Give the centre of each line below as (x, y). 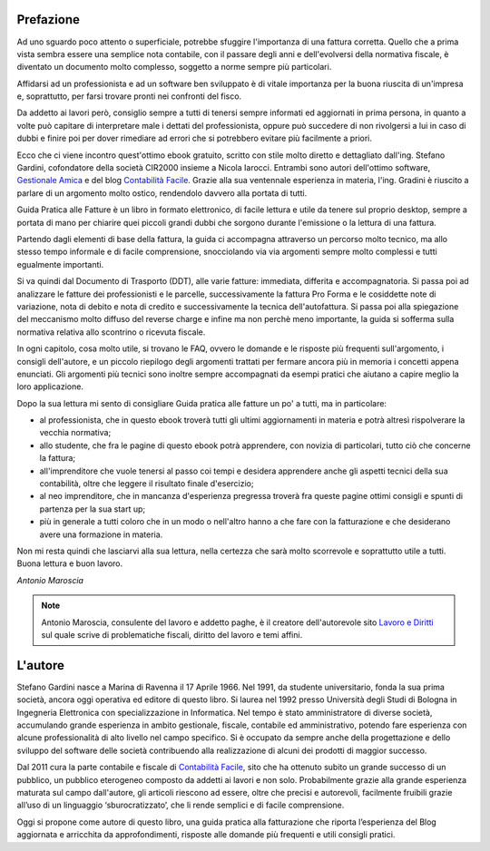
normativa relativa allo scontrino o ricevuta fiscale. (111, 332)
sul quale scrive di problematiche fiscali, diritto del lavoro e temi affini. (172, 634)
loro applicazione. (50, 386)
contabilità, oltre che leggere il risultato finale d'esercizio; (147, 484)
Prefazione (49, 20)
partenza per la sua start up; (93, 509)
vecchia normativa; (75, 433)
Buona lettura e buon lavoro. (70, 563)
